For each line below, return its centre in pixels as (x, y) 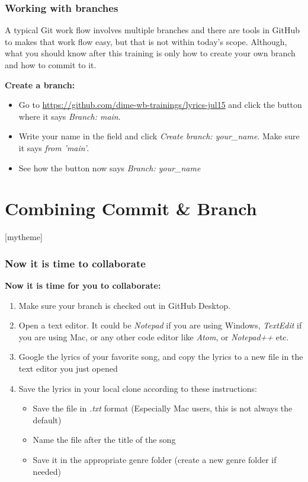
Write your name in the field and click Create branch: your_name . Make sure (159, 136)
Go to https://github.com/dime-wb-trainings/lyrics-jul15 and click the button (160, 105)
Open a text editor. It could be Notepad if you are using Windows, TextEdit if (160, 325)
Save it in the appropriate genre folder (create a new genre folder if (155, 460)
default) (47, 419)
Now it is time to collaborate (75, 263)
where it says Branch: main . (70, 116)
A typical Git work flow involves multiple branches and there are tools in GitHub (152, 30)
